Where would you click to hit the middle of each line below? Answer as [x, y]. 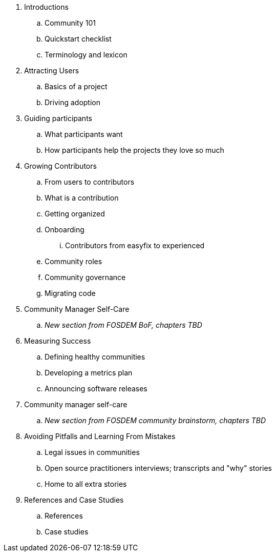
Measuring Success [58, 341]
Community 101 [70, 23]
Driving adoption [72, 102]
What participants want [84, 134]
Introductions [46, 7]
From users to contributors [90, 182]
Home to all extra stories [86, 484]
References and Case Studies [74, 500]
